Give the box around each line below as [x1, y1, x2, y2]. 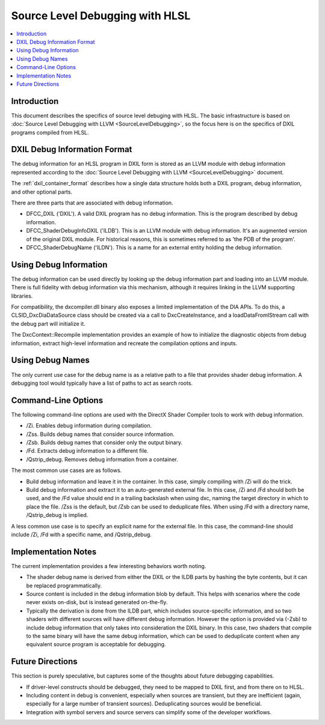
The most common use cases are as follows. [11, 467, 122, 474]
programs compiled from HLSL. [11, 129, 90, 136]
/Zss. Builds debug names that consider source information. [26, 430, 175, 438]
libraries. [11, 292, 33, 299]
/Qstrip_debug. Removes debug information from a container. [26, 456, 179, 463]
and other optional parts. [11, 188, 72, 195]
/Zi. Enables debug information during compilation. [26, 422, 152, 429]
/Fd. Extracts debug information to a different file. [26, 447, 149, 454]
